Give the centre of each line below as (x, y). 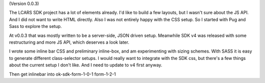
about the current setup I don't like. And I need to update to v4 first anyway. (86, 65)
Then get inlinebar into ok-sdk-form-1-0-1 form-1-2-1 (63, 74)
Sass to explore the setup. (36, 27)
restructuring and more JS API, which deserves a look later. (69, 42)
